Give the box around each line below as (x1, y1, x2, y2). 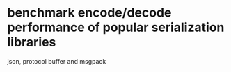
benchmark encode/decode (7, 5, 172, 21)
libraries (7, 35, 56, 50)
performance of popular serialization (7, 19, 225, 35)
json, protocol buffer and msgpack (7, 57, 106, 65)
